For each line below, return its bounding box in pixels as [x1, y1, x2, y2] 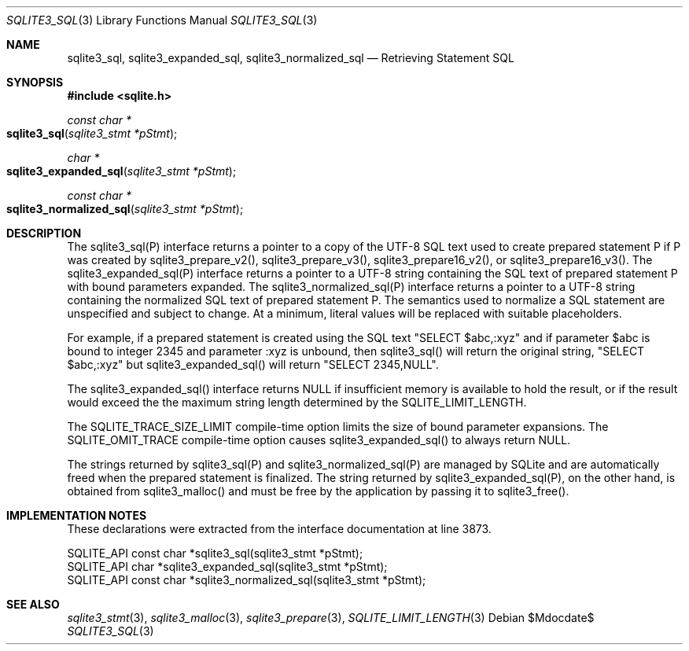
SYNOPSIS [6, 75, 64, 89]
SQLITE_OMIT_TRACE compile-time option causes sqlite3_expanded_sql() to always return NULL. [67, 433, 571, 447]
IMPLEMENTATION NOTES [6, 509, 147, 522]
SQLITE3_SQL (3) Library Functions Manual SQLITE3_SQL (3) [6, 13, 318, 27]
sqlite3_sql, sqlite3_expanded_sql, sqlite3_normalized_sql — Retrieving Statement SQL [67, 51, 514, 64]
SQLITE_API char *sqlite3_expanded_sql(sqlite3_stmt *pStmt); [67, 560, 388, 573]
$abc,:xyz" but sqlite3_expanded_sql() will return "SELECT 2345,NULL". [67, 358, 439, 371]
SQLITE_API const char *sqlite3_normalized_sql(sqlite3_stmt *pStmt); [67, 573, 426, 587]
